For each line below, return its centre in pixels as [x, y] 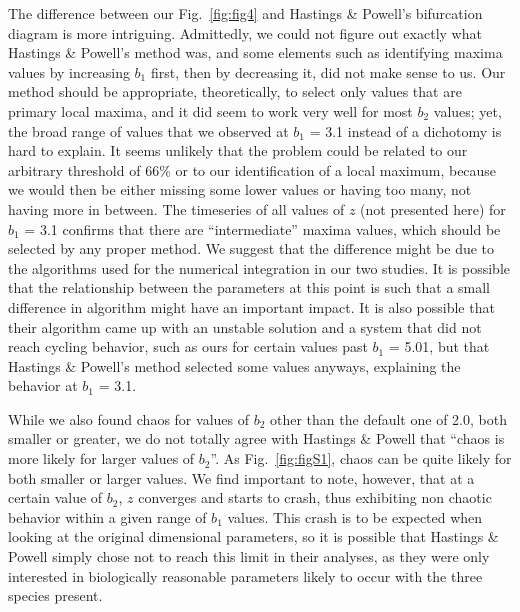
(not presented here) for [433, 208]
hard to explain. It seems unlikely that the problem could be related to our [238, 150]
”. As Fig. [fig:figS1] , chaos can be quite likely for [361, 458]
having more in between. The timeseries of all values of [176, 208]
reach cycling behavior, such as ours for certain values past [188, 346]
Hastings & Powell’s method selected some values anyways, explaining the [234, 365]
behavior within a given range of [107, 516]
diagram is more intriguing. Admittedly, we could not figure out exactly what [245, 32]
